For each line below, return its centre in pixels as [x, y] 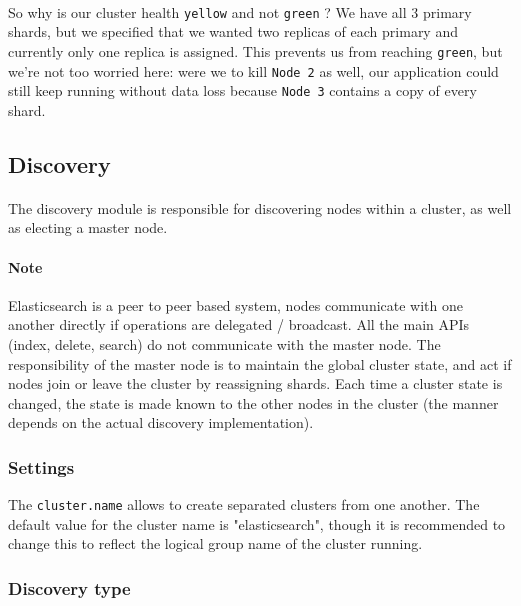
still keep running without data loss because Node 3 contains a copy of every [242, 90]
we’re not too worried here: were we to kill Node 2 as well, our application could [253, 70]
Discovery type [69, 587]
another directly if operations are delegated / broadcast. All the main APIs [239, 324]
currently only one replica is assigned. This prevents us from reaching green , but [255, 50]
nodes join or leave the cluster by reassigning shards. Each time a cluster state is [255, 383]
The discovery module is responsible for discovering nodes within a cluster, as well [260, 207]
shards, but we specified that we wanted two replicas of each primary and [233, 31]
